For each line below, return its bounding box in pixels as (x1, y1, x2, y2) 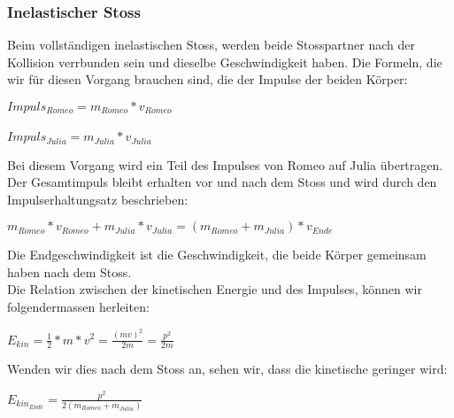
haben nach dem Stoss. (7, 262, 132, 281)
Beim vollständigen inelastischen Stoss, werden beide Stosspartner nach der (7, 35, 415, 54)
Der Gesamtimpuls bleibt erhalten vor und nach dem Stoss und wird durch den (7, 173, 437, 191)
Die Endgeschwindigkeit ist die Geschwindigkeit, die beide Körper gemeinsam (7, 245, 427, 264)
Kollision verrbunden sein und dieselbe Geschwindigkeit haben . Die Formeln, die (7, 52, 442, 71)
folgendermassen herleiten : (7, 298, 150, 316)
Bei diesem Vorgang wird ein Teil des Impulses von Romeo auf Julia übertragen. (7, 155, 443, 174)
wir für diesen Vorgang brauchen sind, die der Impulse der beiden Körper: (7, 70, 408, 89)
